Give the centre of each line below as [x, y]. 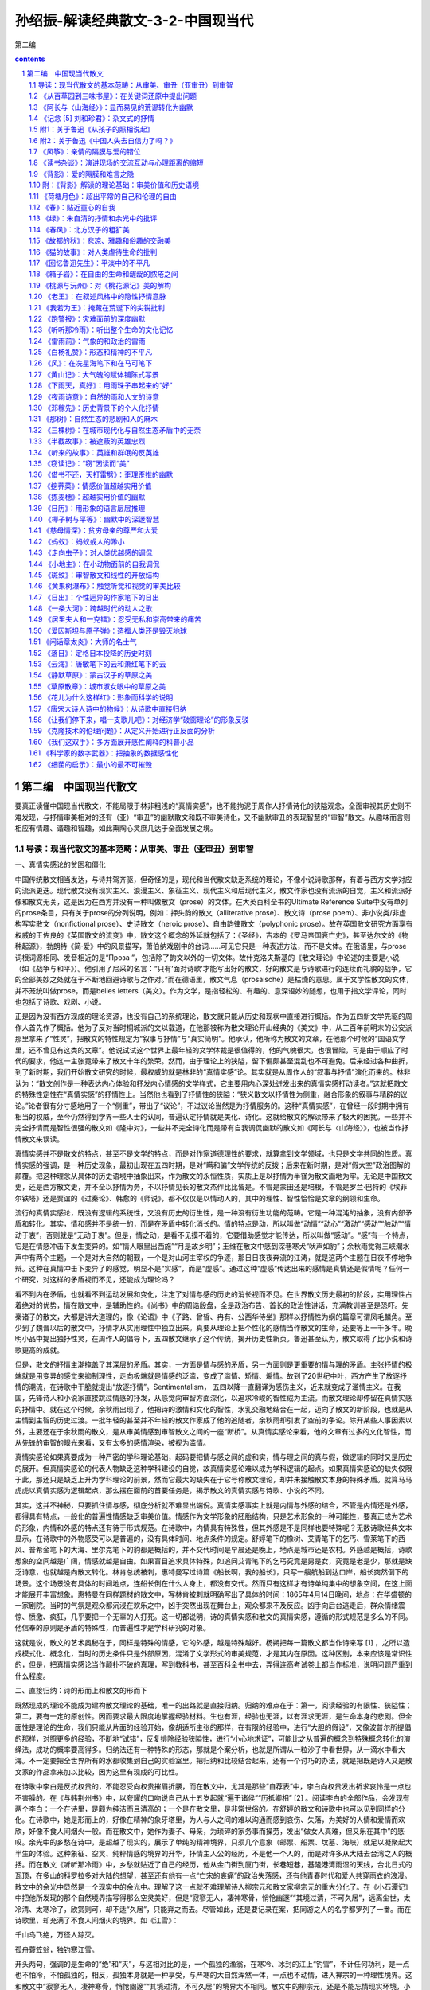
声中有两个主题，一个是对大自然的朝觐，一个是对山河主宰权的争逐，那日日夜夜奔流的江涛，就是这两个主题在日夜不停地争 [213, 1257]
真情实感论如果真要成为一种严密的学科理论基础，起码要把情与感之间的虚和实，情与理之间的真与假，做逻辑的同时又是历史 [213, 1457]
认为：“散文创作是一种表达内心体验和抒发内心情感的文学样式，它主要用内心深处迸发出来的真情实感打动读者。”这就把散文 [211, 1083]
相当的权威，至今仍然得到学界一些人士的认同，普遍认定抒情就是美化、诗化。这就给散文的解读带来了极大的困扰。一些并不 [213, 1116]
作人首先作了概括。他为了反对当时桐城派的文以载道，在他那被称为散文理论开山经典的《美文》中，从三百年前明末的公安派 [213, 1028]
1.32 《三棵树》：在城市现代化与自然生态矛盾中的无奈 [115, 430]
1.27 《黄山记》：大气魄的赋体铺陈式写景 [94, 374]
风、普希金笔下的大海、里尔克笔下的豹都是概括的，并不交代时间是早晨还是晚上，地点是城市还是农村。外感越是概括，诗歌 [213, 1550]
